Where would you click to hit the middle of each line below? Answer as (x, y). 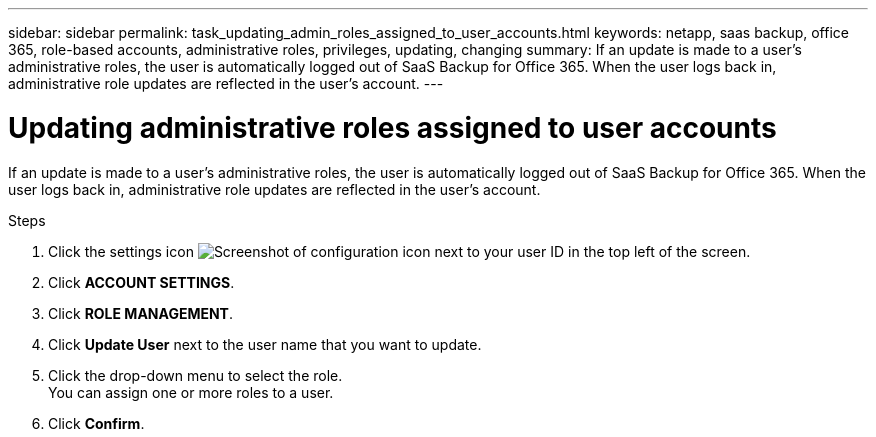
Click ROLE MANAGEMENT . (141, 313)
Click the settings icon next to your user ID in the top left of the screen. (399, 251)
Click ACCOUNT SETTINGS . (141, 282)
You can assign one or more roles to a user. (191, 392)
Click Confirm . (96, 423)
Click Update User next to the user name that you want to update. (265, 344)
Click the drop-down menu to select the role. (195, 375)
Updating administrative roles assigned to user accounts (392, 127)
